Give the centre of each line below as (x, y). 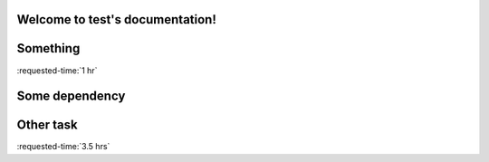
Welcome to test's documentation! (117, 19)
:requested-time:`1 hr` (57, 70)
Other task (47, 125)
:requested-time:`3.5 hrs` (63, 147)
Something (48, 48)
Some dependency (71, 96)
